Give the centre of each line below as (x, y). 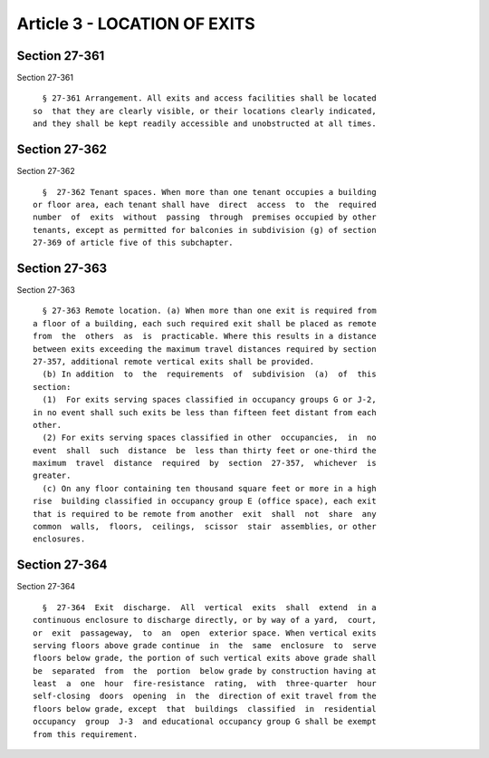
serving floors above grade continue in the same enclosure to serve (205, 645)
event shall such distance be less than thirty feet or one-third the (205, 450)
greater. (52, 476)
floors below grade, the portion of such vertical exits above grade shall (205, 658)
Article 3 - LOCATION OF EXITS (136, 24)
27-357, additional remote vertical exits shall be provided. (174, 361)
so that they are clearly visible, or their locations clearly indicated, (205, 111)
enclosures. (59, 539)
